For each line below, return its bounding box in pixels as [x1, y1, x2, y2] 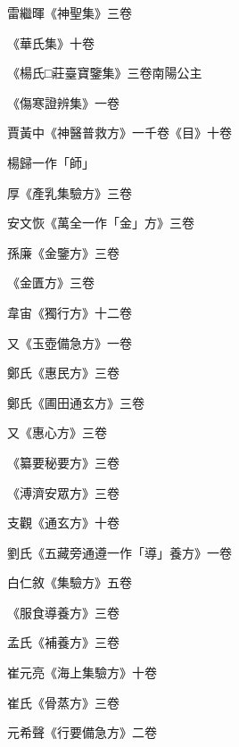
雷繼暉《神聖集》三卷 [7, 4, 132, 21]
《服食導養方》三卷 [7, 602, 119, 621]
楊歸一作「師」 [7, 153, 95, 171]
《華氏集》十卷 [7, 33, 95, 52]
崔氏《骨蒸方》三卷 [7, 693, 119, 711]
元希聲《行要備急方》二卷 [7, 723, 157, 742]
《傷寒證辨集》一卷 [7, 93, 119, 112]
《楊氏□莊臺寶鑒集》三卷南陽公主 [7, 63, 202, 82]
